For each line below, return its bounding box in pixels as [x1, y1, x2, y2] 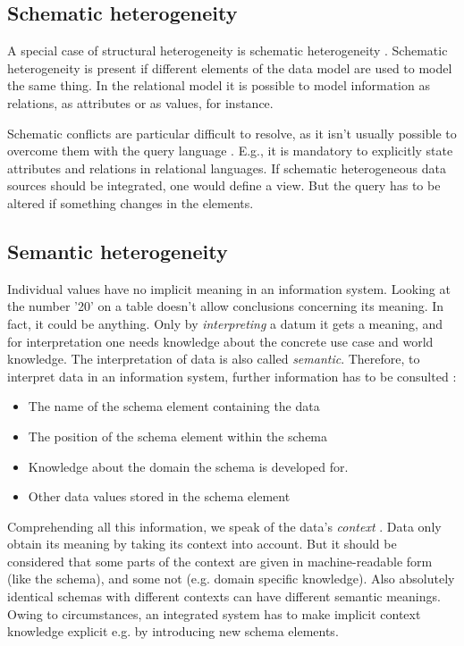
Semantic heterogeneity [7, 237, 228, 264]
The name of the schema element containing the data [28, 397, 320, 415]
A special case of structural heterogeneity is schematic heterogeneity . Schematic [7, 41, 448, 60]
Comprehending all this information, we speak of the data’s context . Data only [7, 516, 442, 535]
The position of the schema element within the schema [28, 426, 328, 445]
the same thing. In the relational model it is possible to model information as [7, 76, 430, 95]
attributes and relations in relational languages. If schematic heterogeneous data [7, 158, 446, 177]
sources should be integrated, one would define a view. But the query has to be [7, 176, 441, 195]
